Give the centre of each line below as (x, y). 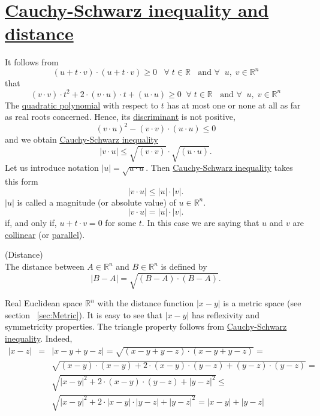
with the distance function (146, 303)
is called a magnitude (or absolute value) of (96, 202)
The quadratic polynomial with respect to (82, 105)
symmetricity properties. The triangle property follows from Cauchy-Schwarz (146, 326)
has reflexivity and (226, 314)
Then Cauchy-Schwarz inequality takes (222, 168)
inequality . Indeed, (39, 338)
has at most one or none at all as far (234, 105)
